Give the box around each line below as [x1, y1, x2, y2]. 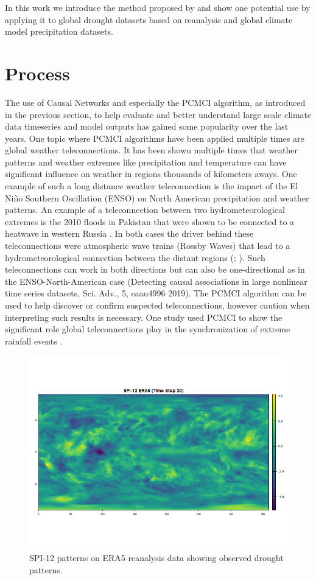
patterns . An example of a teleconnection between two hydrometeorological [5, 203, 285, 216]
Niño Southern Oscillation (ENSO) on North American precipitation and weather [5, 191, 309, 204]
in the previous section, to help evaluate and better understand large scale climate [5, 108, 312, 121]
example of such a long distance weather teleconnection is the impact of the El [5, 180, 298, 192]
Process [5, 60, 70, 85]
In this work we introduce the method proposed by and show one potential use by [5, 1, 311, 13]
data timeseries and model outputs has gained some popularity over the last [5, 120, 289, 133]
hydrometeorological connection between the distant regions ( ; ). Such [5, 251, 265, 264]
